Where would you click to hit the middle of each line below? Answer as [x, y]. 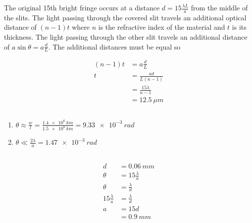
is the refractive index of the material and [162, 27]
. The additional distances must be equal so [114, 46]
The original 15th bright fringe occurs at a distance [82, 7]
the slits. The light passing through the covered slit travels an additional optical [125, 17]
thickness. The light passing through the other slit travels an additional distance [126, 37]
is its [239, 27]
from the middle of [219, 7]
